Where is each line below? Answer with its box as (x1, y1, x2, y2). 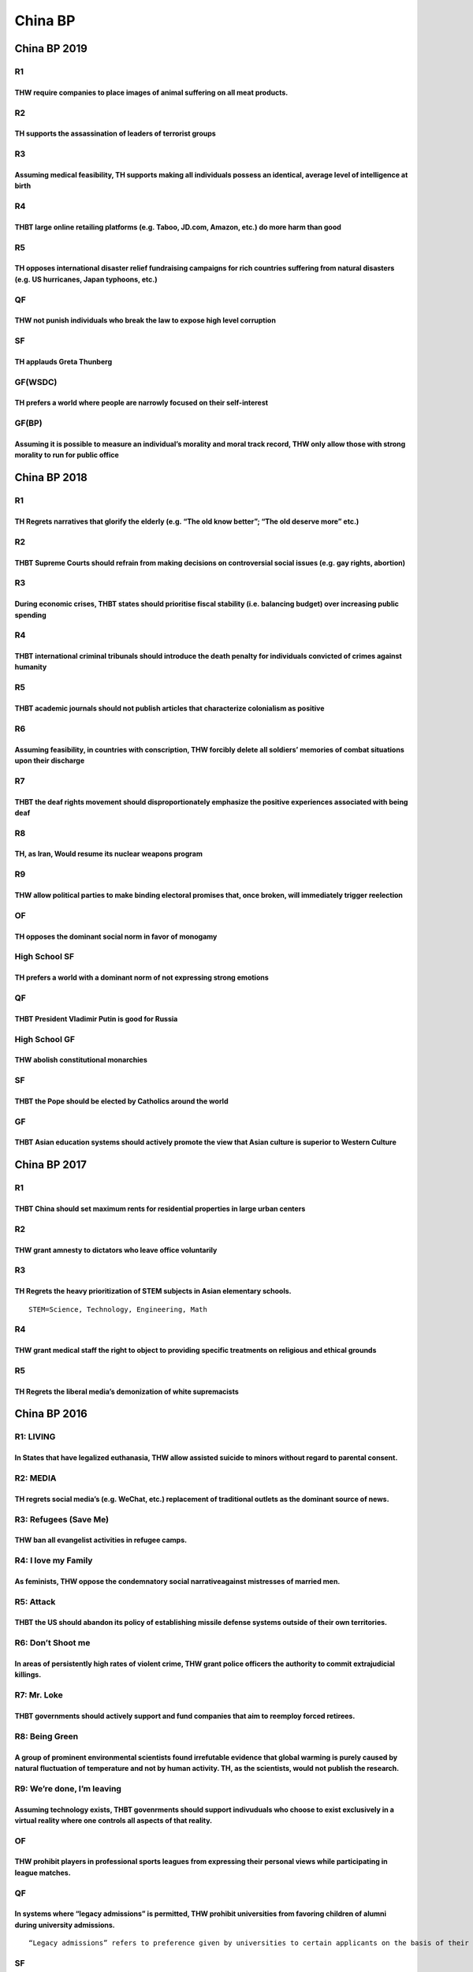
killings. (14, 1670, 42, 1679)
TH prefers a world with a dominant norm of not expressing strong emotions (14, 973, 270, 982)
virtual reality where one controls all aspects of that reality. (14, 1815, 213, 1825)
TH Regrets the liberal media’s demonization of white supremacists (14, 1387, 240, 1396)
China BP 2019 (14, 42, 88, 55)
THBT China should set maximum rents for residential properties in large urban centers (14, 1204, 306, 1213)
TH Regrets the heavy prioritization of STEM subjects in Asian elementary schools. (14, 1287, 292, 1296)
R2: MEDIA (14, 1472, 57, 1483)
